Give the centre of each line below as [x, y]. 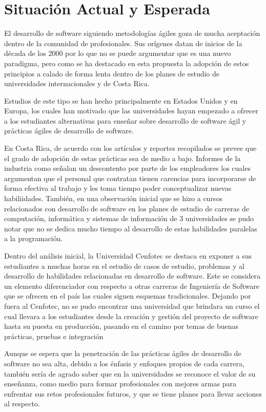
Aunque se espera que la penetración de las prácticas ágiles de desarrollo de [123, 353]
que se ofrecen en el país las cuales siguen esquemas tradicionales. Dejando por [128, 296]
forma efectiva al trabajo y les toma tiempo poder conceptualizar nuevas [118, 188]
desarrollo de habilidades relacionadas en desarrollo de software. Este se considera [132, 276]
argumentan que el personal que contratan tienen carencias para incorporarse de [130, 178]
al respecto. [22, 404]
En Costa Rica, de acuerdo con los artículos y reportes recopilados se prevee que [130, 148]
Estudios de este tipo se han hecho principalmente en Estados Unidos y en [121, 100]
